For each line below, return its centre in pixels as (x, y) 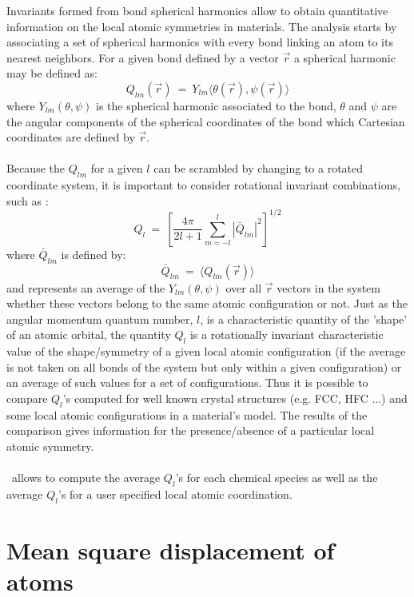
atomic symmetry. (50, 446)
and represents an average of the (86, 287)
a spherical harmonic (344, 57)
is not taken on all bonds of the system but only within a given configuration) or (204, 366)
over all (244, 287)
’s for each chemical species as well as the (277, 478)
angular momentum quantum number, (100, 318)
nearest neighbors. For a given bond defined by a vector (143, 57)
